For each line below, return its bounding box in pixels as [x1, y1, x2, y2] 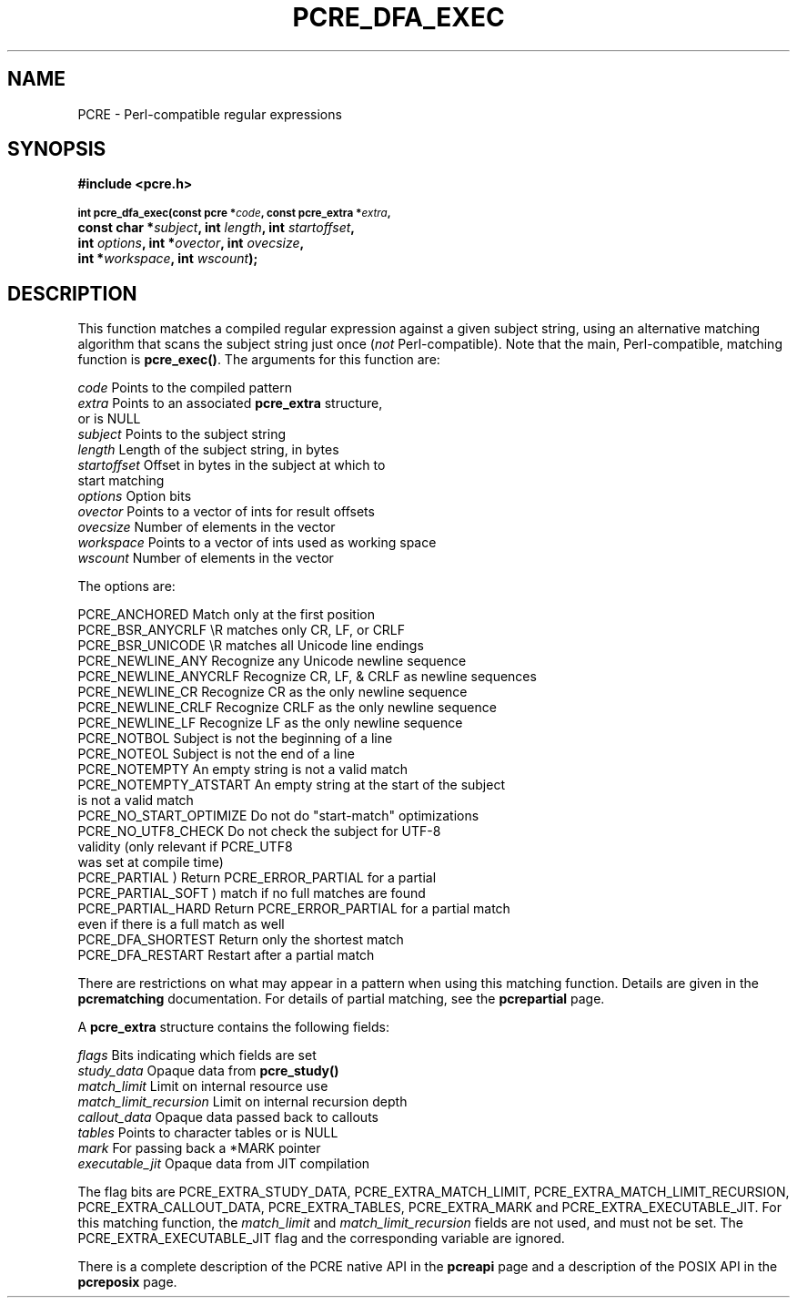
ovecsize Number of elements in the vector [77, 519, 336, 535]
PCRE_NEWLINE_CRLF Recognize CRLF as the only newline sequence [77, 699, 497, 716]
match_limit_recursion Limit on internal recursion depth [77, 1094, 408, 1110]
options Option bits [77, 488, 192, 505]
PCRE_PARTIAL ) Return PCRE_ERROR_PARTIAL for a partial [77, 870, 437, 886]
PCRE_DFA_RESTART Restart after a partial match [77, 947, 375, 963]
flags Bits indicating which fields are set [77, 1047, 317, 1064]
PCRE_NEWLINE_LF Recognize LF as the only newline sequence [77, 715, 463, 731]
